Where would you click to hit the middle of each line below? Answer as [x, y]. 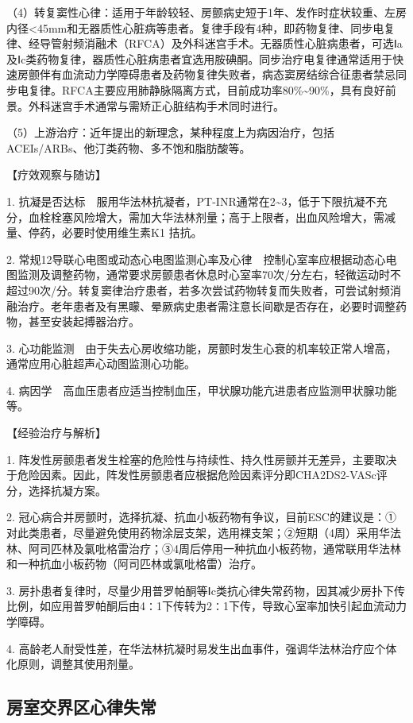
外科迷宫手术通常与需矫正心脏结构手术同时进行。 [156, 105]
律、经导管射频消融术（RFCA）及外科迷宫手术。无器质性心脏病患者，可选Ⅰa [205, 43]
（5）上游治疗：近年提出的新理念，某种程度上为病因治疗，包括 [170, 132]
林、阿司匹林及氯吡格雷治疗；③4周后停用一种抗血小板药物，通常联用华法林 [204, 548]
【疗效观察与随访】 [56, 174]
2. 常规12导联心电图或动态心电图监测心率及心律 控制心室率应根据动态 [191, 259]
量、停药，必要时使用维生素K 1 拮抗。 [104, 232]
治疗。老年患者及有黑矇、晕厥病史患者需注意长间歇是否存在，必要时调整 [206, 305]
